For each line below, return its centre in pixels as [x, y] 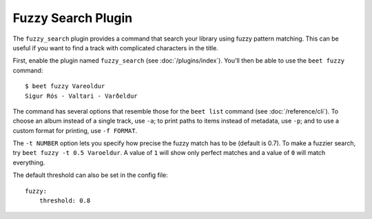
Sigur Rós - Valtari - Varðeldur [81, 96]
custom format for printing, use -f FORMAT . [75, 130]
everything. [29, 163]
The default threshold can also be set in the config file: [90, 175]
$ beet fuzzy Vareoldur [65, 86]
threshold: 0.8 [65, 201]
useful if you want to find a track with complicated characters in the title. [115, 48]
